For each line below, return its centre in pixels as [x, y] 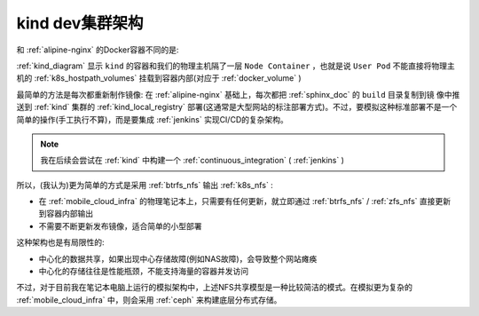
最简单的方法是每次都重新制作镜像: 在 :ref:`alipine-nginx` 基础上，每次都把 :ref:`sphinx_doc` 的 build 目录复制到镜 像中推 [238, 94]
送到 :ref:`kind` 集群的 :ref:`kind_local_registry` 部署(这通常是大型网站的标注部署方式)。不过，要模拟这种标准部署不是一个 [237, 107]
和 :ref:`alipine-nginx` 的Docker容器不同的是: [98, 50]
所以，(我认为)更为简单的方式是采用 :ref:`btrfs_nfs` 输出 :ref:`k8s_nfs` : [145, 185]
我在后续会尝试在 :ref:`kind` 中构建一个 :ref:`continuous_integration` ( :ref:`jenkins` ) [192, 161]
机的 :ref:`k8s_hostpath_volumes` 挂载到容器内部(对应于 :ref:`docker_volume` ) [159, 78]
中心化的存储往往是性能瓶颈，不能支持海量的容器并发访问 [143, 272]
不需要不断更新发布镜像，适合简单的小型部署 [120, 225]
